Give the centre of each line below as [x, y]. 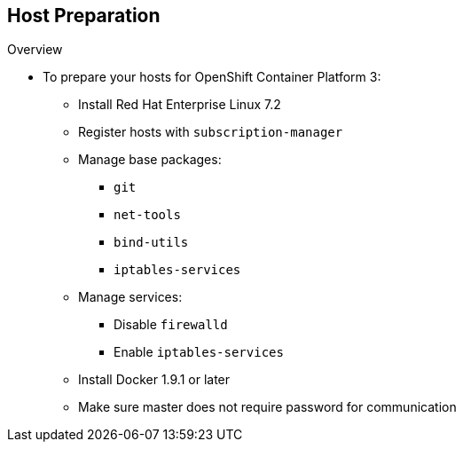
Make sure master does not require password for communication [267, 407]
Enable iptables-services [199, 352]
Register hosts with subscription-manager [211, 132]
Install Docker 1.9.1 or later [154, 380]
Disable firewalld [171, 325]
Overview [35, 50]
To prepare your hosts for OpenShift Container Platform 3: [212, 77]
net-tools [147, 215]
